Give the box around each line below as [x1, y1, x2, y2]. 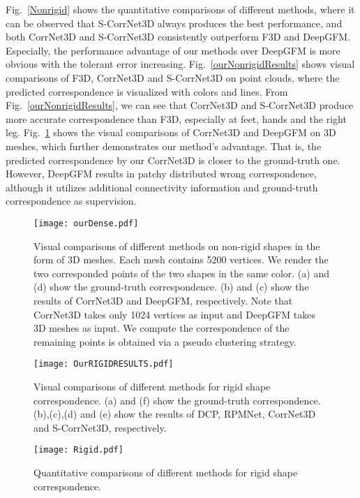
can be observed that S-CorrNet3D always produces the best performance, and [6, 15, 343, 30]
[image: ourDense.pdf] [33, 218, 139, 228]
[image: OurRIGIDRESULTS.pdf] [33, 359, 174, 369]
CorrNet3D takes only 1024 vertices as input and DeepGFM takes [33, 307, 315, 321]
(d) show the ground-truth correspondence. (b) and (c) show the [33, 279, 309, 294]
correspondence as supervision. [6, 193, 137, 208]
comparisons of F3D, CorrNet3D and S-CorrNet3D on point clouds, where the [6, 70, 340, 85]
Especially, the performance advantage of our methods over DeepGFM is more [6, 43, 340, 57]
